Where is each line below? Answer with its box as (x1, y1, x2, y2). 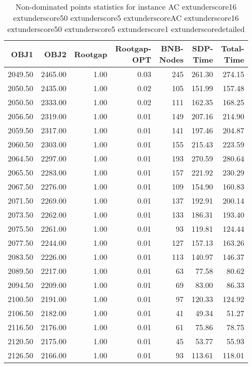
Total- (221, 43, 244, 54)
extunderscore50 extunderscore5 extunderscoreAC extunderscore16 (13, 12, 239, 23)
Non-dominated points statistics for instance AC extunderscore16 (15, 1, 237, 12)
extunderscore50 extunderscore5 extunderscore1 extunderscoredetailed (7, 23, 245, 34)
